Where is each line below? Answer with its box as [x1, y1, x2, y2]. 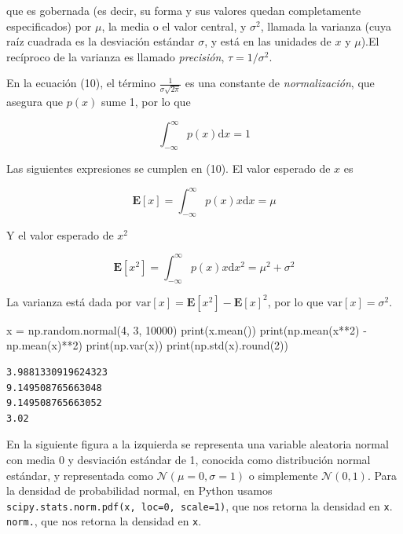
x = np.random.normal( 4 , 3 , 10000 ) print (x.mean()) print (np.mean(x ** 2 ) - [6, 321, 367, 338]
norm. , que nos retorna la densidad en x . [6, 513, 202, 529]
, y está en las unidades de [204, 33, 332, 49]
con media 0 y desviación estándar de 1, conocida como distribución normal [6, 451, 371, 467]
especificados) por [6, 17, 92, 34]
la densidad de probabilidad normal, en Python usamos [6, 482, 273, 499]
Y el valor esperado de [6, 226, 114, 243]
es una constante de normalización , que [185, 75, 375, 91]
